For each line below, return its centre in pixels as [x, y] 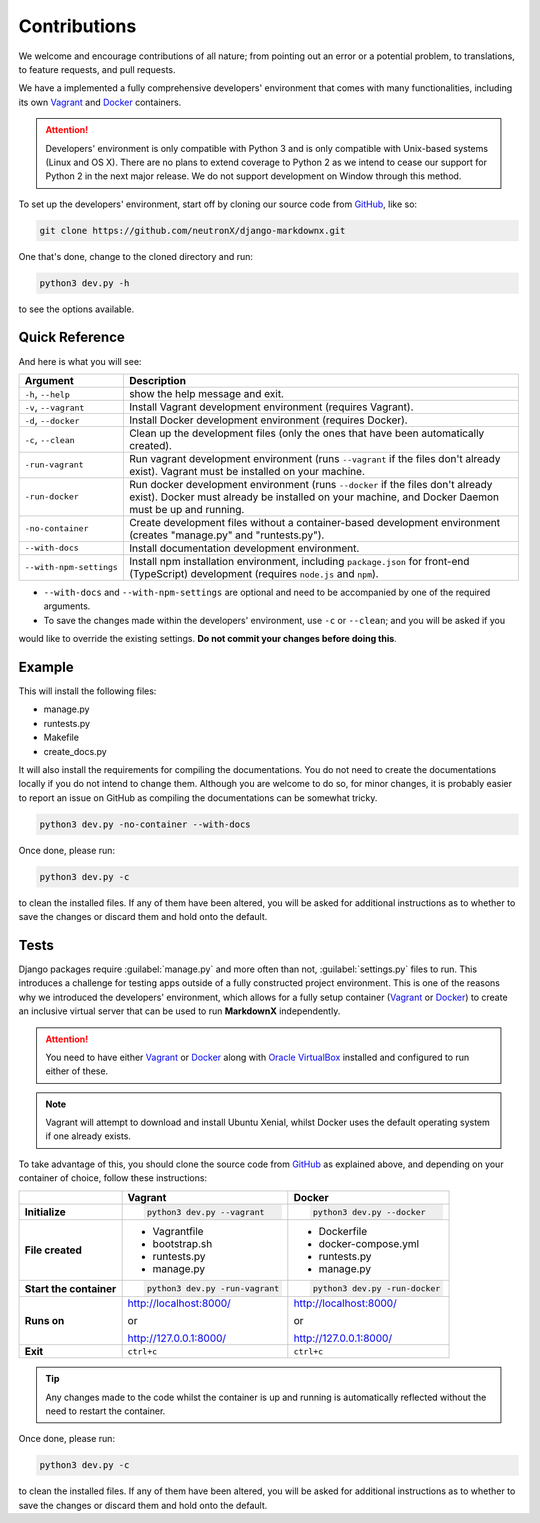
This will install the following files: [87, 691]
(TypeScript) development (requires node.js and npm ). [253, 573]
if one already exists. [88, 1136]
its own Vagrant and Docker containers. [100, 102]
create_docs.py [75, 751]
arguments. [67, 606]
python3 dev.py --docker [369, 1211]
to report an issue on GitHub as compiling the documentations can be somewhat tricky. [198, 797]
